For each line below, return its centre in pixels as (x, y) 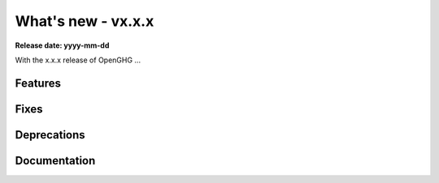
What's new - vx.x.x (85, 21)
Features (38, 83)
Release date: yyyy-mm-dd (62, 45)
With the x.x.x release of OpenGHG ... (78, 60)
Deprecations (50, 135)
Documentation (55, 161)
